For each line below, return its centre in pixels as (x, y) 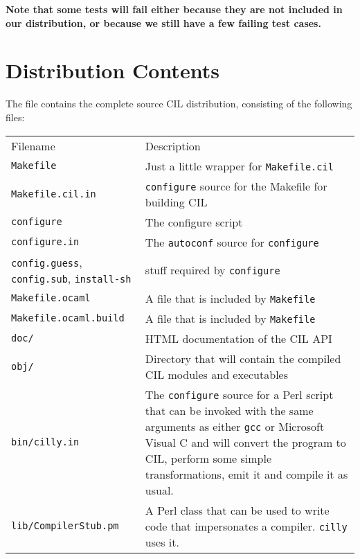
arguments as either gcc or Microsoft (235, 426)
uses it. (162, 542)
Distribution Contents (112, 70)
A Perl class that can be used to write (237, 510)
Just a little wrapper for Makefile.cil (239, 166)
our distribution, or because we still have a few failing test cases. (163, 23)
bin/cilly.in (45, 442)
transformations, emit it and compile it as (246, 474)
